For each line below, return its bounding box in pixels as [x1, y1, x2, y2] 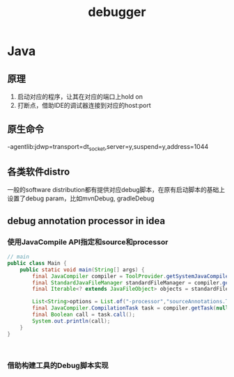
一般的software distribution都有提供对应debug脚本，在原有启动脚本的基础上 [7, 186, 226, 194]
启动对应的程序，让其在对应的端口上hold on [17, 93, 143, 101]
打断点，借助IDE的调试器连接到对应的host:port [17, 102, 151, 109]
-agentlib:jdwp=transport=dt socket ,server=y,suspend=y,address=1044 [7, 142, 209, 152]
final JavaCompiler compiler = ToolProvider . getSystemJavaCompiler [32, 273, 232, 280]
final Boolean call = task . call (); [32, 311, 136, 319]
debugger [88, 4, 146, 20]
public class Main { [7, 259, 68, 266]
